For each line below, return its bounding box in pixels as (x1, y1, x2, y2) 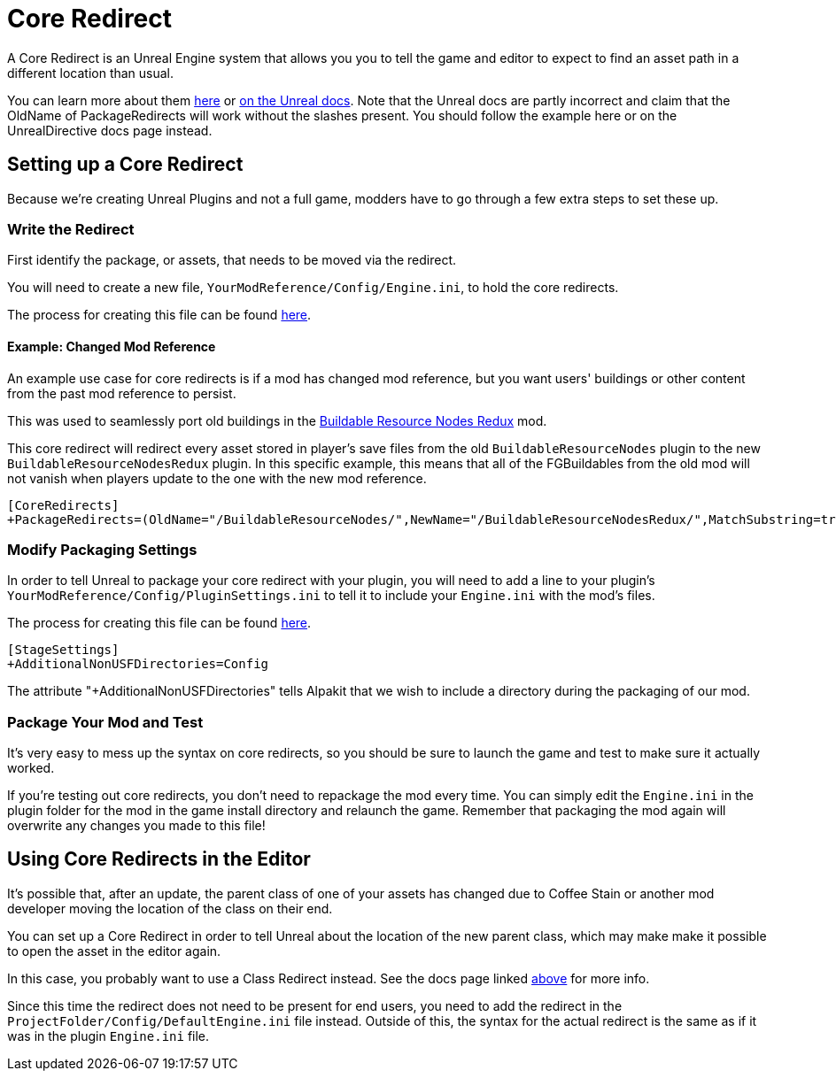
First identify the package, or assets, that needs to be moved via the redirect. (7, 252, 457, 268)
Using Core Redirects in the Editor (7, 848, 311, 871)
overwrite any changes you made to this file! (7, 818, 266, 834)
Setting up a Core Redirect (7, 153, 244, 176)
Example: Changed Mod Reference (7, 338, 216, 354)
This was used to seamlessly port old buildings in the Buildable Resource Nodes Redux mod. (7, 412, 547, 428)
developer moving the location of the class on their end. (7, 900, 333, 916)
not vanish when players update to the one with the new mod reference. (7, 470, 427, 486)
